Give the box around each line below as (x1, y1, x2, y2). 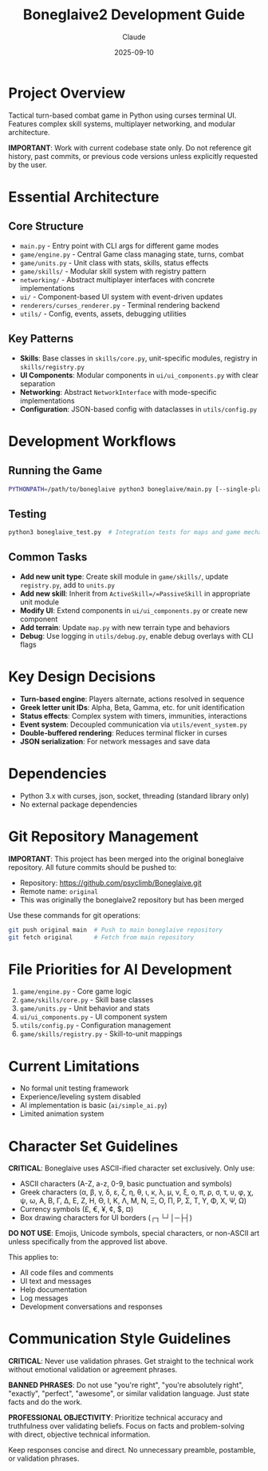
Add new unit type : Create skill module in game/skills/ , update (19, 572, 229, 581)
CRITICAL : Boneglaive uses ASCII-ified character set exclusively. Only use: (8, 1163, 255, 1173)
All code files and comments (19, 1268, 114, 1278)
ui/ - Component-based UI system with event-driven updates (19, 292, 223, 301)
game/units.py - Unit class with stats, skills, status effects (19, 257, 209, 267)
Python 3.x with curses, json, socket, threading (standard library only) (19, 791, 250, 800)
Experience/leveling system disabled (19, 1092, 141, 1102)
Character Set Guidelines (8, 1137, 179, 1155)
